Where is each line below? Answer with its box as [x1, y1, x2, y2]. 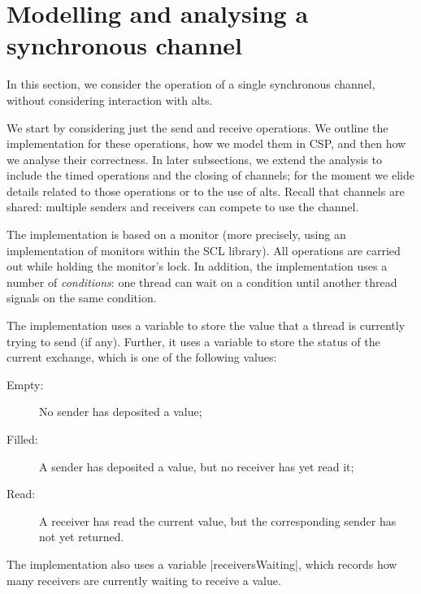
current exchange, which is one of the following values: [7, 349, 277, 366]
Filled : [7, 431, 38, 447]
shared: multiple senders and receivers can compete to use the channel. [7, 198, 359, 215]
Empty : [7, 375, 44, 392]
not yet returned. [39, 528, 124, 545]
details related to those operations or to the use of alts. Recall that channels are [7, 182, 405, 199]
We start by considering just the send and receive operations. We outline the [7, 119, 388, 136]
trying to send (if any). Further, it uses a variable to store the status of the [7, 332, 380, 349]
